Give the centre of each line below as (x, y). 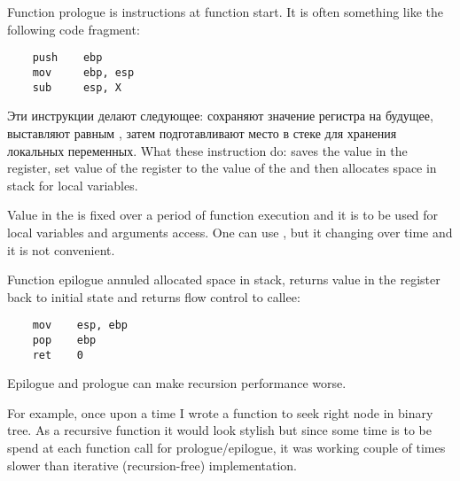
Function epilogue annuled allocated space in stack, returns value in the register (224, 279)
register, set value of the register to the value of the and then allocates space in (222, 168)
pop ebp (64, 340)
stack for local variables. (73, 185)
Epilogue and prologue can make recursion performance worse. (177, 383)
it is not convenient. (61, 249)
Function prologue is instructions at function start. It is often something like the (225, 12)
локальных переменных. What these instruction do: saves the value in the (207, 150)
